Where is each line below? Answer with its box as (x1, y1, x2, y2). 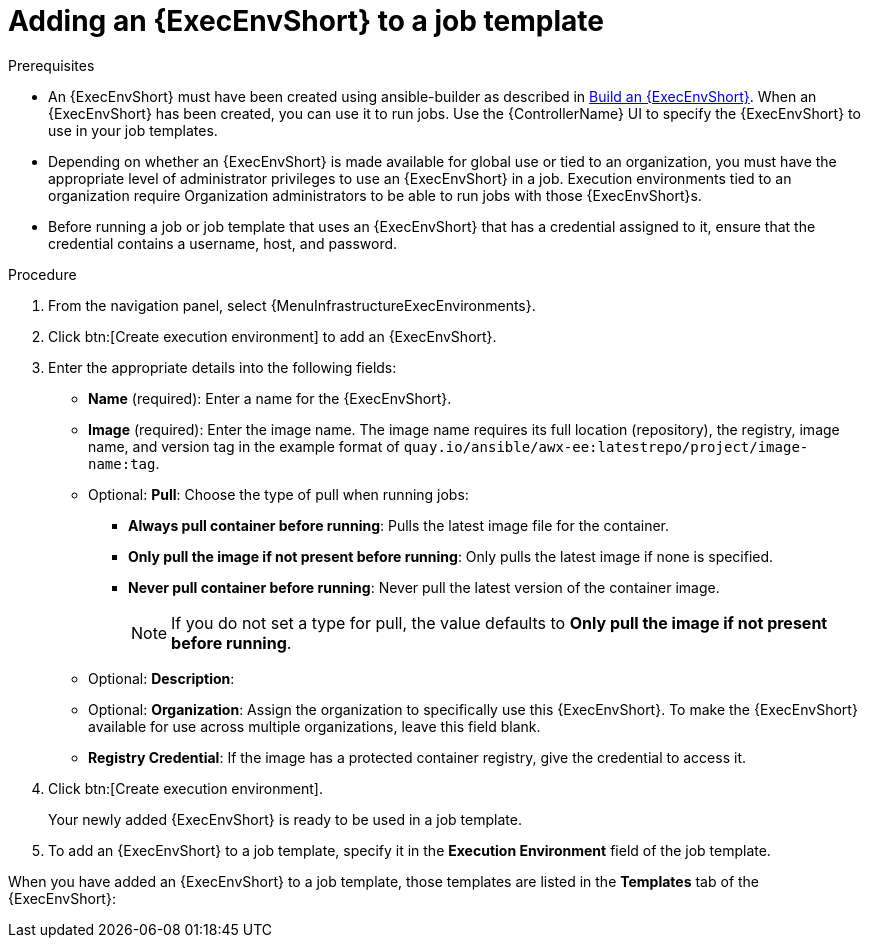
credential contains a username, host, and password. (48, 234, 398, 252)
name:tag (88, 455, 156, 472)
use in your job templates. (48, 121, 218, 139)
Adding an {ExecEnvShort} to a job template (8, 4, 604, 38)
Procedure (8, 265, 77, 283)
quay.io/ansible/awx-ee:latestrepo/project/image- (403, 438, 809, 455)
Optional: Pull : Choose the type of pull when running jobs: (88, 485, 469, 503)
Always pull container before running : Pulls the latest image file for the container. (128, 516, 670, 534)
